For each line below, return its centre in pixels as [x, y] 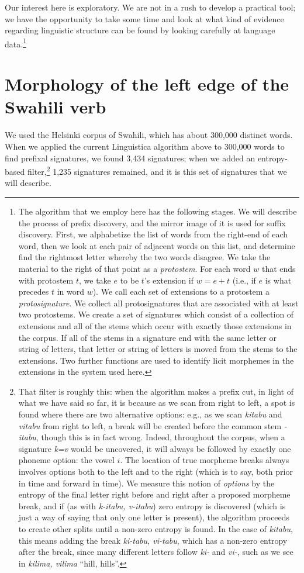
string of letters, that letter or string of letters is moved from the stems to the [158, 349]
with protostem [46, 280]
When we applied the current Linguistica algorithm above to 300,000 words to [145, 146]
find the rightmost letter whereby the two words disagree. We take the [144, 257]
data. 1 [15, 43]
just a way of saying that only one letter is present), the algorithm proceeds [154, 517]
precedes [34, 291]
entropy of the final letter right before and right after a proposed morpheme [154, 494]
